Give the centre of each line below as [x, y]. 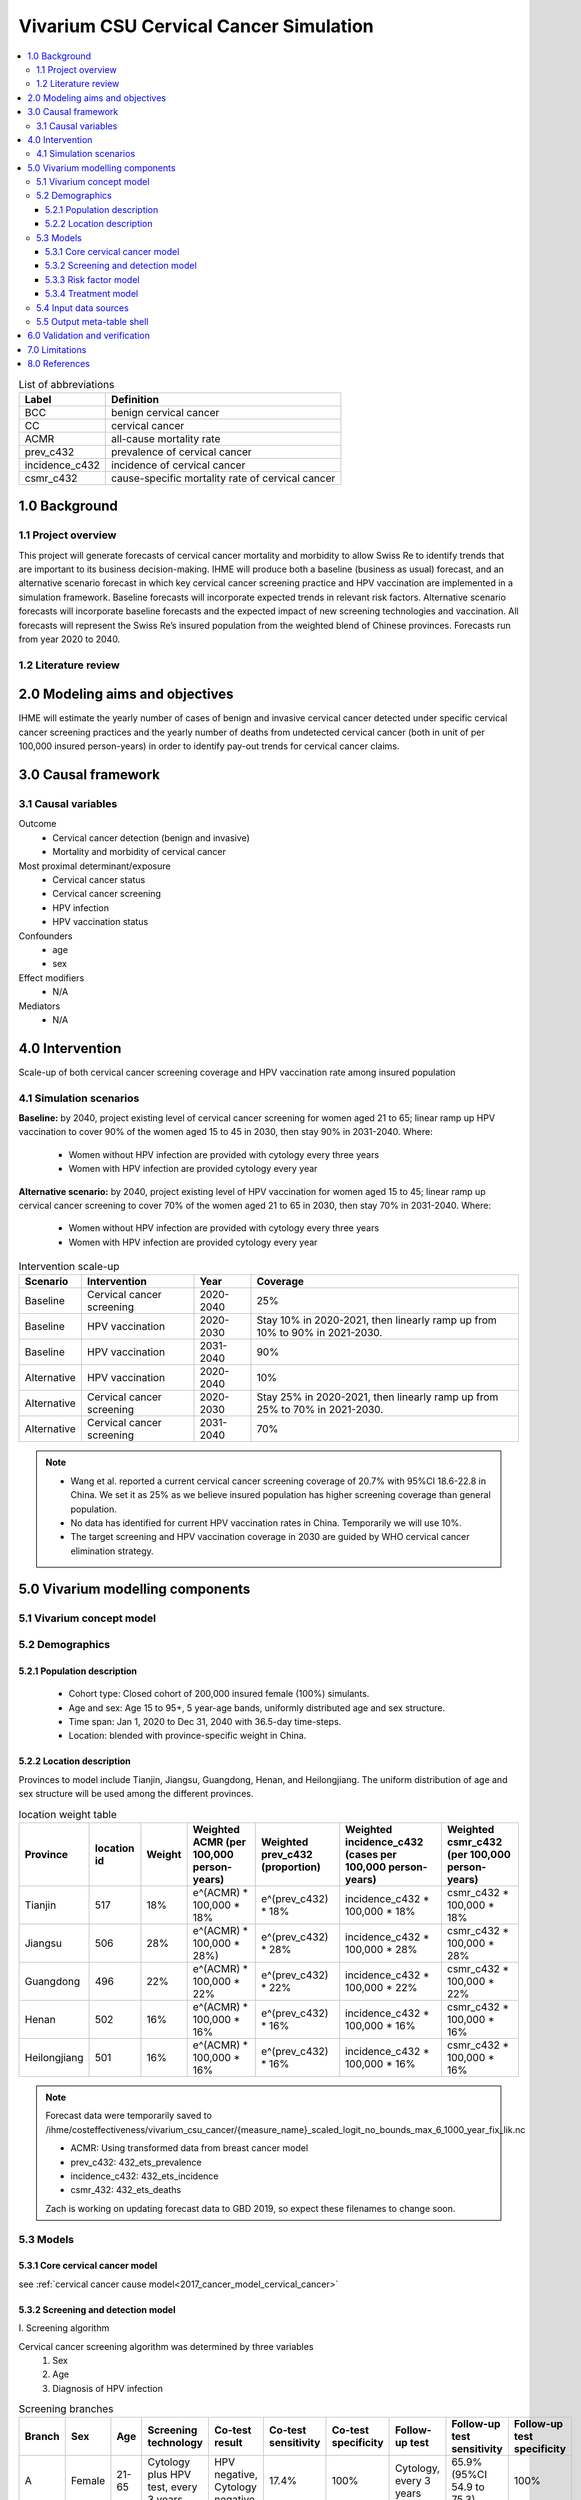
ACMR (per [219, 1842]
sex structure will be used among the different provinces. [136, 1794]
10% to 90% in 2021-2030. [319, 1333]
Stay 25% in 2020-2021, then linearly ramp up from [377, 1397]
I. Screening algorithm [64, 2328]
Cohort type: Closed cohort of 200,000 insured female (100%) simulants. [219, 1694]
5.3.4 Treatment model [92, 294]
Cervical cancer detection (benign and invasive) [151, 837]
